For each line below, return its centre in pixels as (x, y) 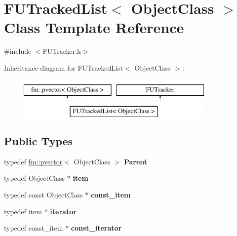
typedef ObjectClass (35, 178)
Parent (136, 161)
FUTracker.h (62, 51)
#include (18, 51)
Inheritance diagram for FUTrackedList (63, 67)
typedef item (23, 211)
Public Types (39, 141)
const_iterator (96, 228)
